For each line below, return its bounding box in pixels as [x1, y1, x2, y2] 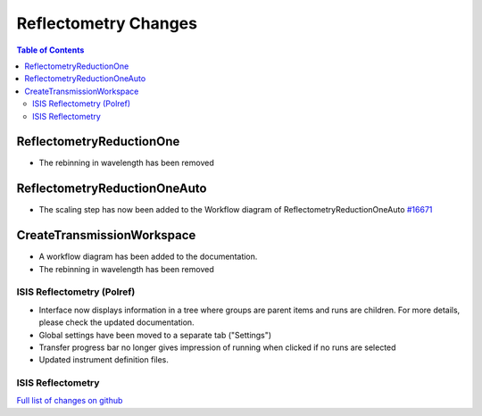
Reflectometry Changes [16, 13, 198, 33]
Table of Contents [16, 45, 85, 55]
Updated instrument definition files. [38, 354, 170, 365]
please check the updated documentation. [38, 317, 195, 328]
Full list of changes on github [16, 395, 123, 406]
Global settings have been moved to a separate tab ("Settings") [38, 329, 272, 340]
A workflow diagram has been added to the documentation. [38, 251, 258, 262]
